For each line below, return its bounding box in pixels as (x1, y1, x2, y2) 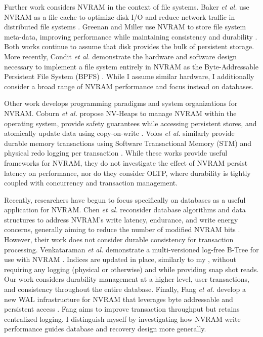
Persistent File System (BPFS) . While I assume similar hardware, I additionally (4, 71, 254, 82)
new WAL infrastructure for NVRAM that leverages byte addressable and (4, 293, 233, 304)
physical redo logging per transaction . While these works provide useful (4, 147, 228, 158)
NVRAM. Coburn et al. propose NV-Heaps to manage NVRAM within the (4, 107, 237, 118)
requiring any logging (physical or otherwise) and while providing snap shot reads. (4, 264, 259, 274)
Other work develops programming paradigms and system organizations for (4, 98, 238, 108)
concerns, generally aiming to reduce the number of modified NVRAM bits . (4, 224, 240, 235)
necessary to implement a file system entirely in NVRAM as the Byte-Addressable (4, 61, 259, 71)
